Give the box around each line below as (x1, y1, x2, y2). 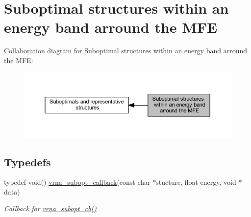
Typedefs (4, 154, 51, 169)
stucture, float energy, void (156, 177, 236, 187)
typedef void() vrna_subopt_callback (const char (4, 177, 151, 187)
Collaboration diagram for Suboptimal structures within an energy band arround (4, 45, 248, 56)
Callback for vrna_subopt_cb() (4, 203, 97, 213)
